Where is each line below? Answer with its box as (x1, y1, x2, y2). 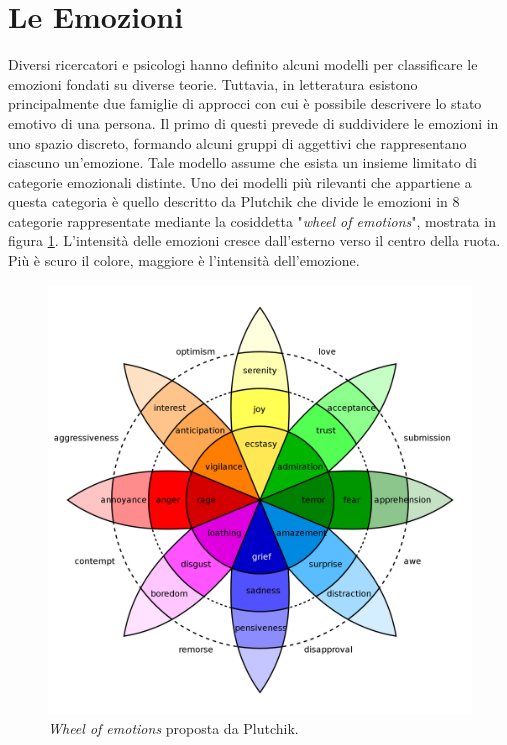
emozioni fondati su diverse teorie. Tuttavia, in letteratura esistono (8, 73, 418, 94)
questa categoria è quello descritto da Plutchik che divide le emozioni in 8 (8, 191, 460, 212)
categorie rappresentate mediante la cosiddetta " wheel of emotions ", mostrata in (8, 210, 496, 231)
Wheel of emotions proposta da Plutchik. (48, 718, 299, 739)
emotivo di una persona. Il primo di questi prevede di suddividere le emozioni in (8, 112, 499, 133)
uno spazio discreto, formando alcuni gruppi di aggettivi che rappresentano (8, 132, 467, 153)
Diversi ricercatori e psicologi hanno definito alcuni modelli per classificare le (8, 54, 478, 75)
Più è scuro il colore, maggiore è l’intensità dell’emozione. (8, 250, 360, 271)
